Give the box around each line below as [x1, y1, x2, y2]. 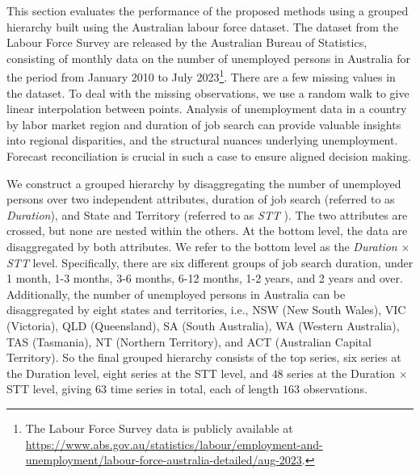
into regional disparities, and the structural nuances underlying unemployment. [6, 132, 398, 149]
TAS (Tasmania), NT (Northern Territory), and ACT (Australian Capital [6, 333, 372, 350]
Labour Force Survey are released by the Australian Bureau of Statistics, [6, 34, 367, 51]
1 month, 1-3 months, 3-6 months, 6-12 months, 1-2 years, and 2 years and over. [6, 270, 403, 287]
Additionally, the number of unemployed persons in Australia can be [6, 285, 346, 302]
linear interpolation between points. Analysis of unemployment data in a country [6, 100, 407, 117]
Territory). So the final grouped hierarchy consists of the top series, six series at [6, 349, 401, 366]
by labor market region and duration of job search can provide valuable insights [6, 115, 401, 132]
